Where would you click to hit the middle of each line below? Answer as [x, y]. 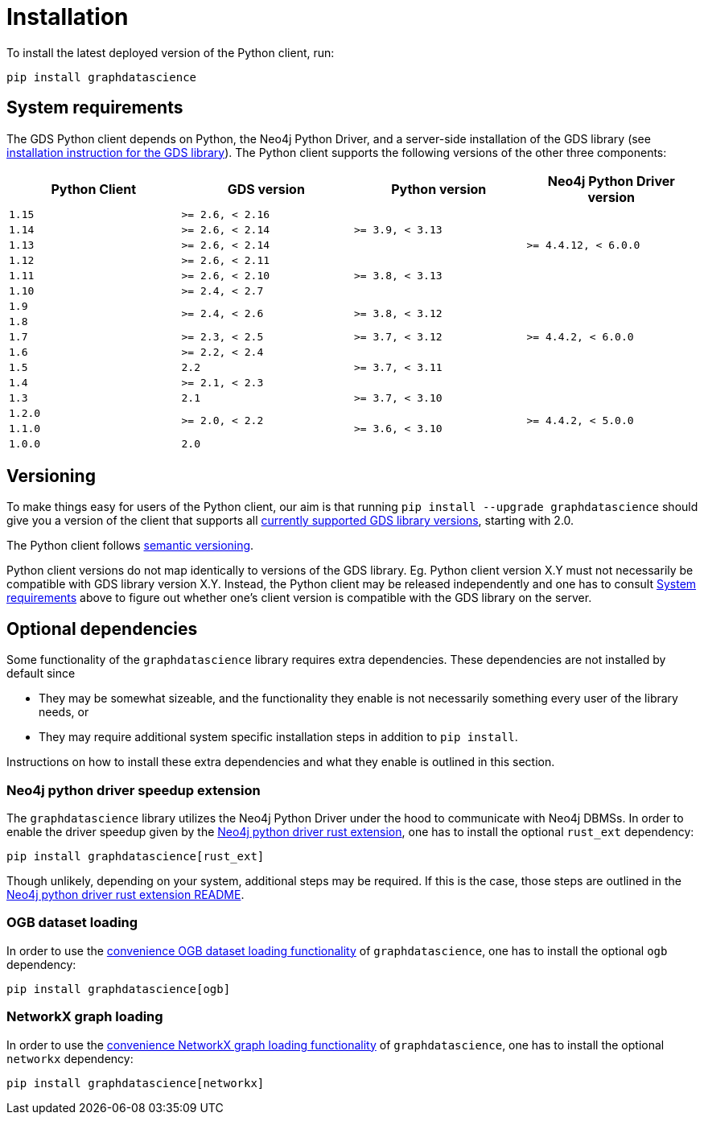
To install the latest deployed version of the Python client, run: [171, 52]
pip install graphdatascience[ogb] [119, 989]
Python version [439, 189]
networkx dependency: [70, 1058]
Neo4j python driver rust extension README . [126, 895]
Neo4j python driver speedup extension [134, 790]
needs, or [64, 712]
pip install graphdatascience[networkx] [136, 1083]
